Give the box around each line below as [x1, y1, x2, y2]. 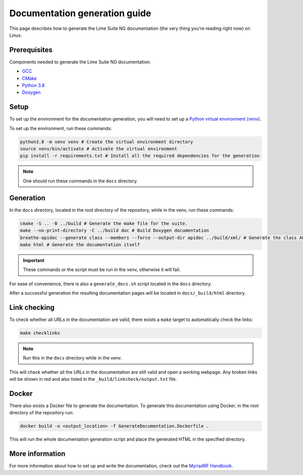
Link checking [9, 303, 55, 311]
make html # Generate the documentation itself [20, 242, 140, 248]
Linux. [9, 32, 22, 38]
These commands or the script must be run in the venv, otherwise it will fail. [23, 266, 181, 273]
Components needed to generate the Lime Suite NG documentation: [9, 59, 151, 65]
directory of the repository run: [9, 410, 74, 416]
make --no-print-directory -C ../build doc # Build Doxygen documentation [20, 228, 210, 233]
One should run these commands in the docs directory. [23, 178, 138, 184]
